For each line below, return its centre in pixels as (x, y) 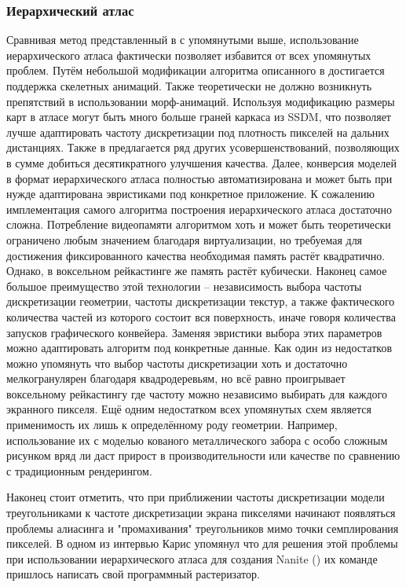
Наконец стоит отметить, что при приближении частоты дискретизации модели (196, 497)
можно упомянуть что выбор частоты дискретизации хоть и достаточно (177, 363)
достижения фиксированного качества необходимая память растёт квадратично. (196, 255)
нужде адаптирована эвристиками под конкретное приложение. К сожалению (190, 194)
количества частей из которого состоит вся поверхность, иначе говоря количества (201, 316)
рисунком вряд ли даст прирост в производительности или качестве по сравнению (203, 455)
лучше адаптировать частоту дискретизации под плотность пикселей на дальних (198, 132)
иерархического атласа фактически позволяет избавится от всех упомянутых (189, 55)
